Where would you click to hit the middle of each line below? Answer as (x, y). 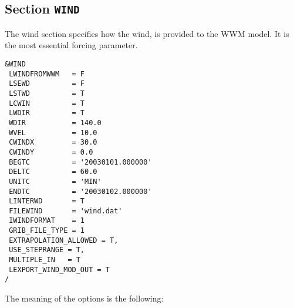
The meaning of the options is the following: (84, 298)
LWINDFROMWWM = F (47, 74)
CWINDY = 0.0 (51, 152)
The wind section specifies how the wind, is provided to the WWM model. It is (147, 33)
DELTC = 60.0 (53, 172)
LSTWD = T (47, 93)
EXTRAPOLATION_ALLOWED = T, (64, 240)
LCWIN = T (47, 103)
